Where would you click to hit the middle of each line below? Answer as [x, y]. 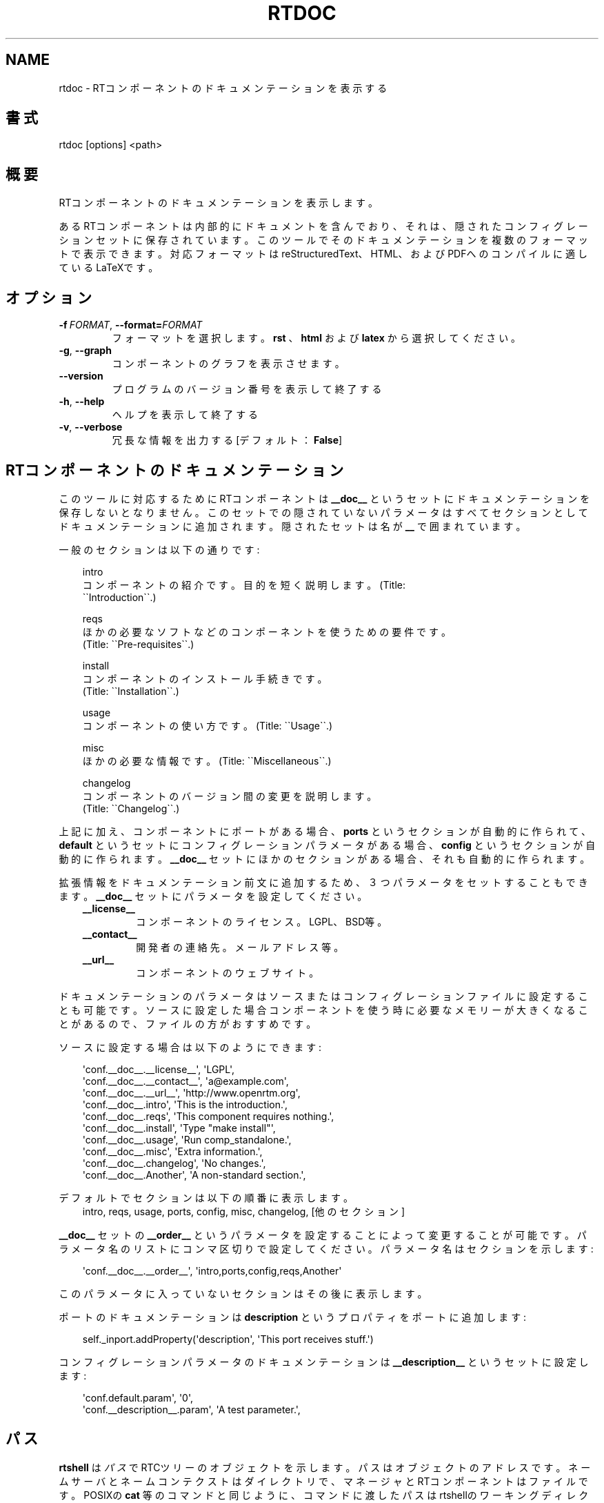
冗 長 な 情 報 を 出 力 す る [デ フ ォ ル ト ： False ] [227, 440]
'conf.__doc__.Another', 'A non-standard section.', [194, 1175]
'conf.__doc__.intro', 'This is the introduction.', [185, 1104]
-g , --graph [85, 351]
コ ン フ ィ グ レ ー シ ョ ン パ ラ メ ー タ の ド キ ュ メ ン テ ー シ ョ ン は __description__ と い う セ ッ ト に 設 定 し [324, 1362]
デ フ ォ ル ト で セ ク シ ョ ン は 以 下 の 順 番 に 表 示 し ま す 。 [206, 1197]
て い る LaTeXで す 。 [109, 268]
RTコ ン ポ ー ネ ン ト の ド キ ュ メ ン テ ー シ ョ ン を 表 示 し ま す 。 [218, 203]
